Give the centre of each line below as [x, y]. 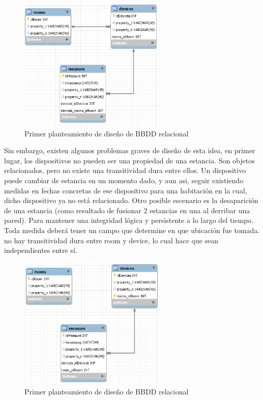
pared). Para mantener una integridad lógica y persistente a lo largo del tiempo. [129, 220]
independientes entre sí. [41, 250]
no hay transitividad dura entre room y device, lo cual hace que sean [111, 240]
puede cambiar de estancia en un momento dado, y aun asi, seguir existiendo [124, 180]
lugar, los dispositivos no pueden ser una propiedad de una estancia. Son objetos [129, 160]
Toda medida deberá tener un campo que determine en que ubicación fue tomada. [132, 230]
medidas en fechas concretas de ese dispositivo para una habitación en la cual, [126, 190]
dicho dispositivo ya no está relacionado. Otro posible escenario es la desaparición [131, 200]
